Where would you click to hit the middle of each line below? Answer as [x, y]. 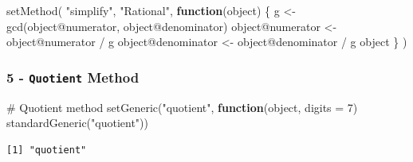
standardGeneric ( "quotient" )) [78, 123]
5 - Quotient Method [73, 77]
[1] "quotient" [47, 150]
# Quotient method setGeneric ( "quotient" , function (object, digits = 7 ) [182, 107]
